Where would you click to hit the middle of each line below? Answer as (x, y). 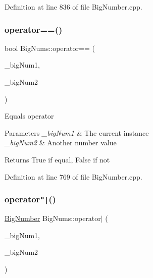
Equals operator (29, 116)
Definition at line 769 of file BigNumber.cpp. (73, 176)
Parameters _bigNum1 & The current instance (77, 132)
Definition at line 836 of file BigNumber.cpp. (73, 7)
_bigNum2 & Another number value (61, 143)
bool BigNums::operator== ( (50, 48)
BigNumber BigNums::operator (53, 218)
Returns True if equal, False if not (57, 159)
